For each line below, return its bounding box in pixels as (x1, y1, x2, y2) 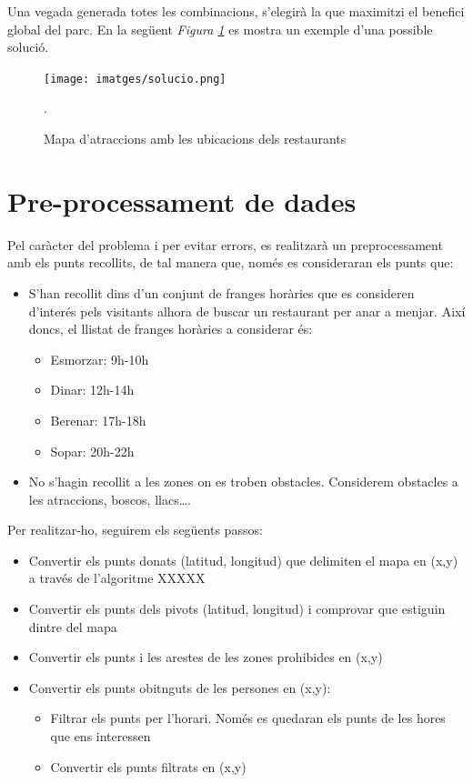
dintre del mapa (28, 617, 117, 636)
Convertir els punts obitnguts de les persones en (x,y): (28, 678, 331, 697)
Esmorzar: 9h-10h (50, 349, 149, 368)
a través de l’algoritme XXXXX (28, 568, 206, 587)
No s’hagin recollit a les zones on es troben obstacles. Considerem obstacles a (28, 472, 458, 491)
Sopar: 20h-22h (50, 441, 135, 460)
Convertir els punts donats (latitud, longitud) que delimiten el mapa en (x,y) (28, 550, 458, 569)
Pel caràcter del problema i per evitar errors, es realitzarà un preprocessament (7, 235, 443, 254)
